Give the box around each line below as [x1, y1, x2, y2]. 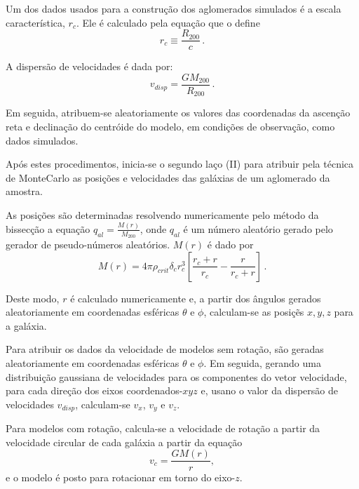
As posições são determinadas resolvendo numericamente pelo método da [6, 207, 319, 222]
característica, [6, 15, 65, 29]
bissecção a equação [6, 221, 90, 236]
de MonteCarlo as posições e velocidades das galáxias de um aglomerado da [6, 170, 330, 185]
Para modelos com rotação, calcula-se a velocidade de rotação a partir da [6, 421, 320, 436]
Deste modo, [6, 290, 60, 305]
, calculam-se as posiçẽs [203, 304, 304, 319]
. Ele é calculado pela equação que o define [76, 15, 260, 29]
